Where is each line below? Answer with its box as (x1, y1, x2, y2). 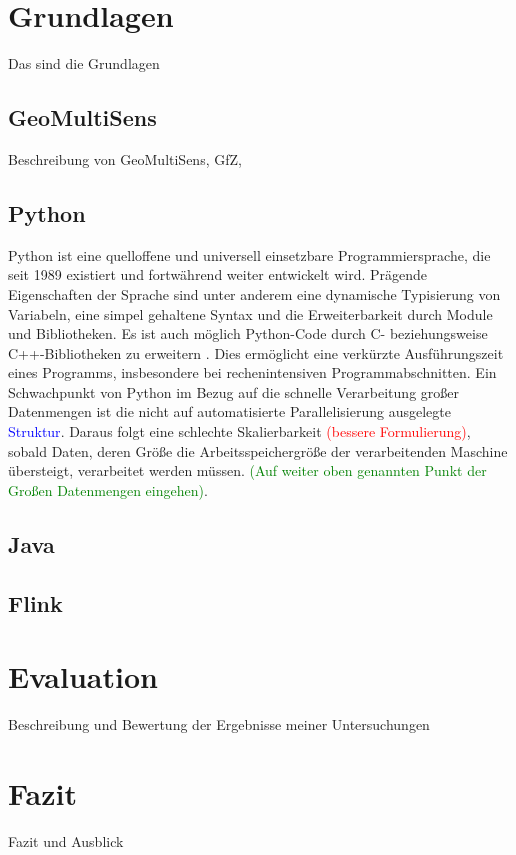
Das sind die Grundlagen (8, 53, 160, 74)
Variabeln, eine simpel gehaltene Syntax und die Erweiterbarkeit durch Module (8, 303, 493, 324)
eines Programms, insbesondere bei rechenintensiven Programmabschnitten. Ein (8, 362, 497, 383)
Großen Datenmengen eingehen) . (8, 479, 208, 500)
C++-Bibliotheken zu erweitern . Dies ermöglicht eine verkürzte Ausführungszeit (8, 342, 504, 363)
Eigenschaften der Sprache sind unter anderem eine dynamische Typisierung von (8, 283, 501, 304)
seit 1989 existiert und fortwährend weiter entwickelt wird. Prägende (8, 264, 428, 285)
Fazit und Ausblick (8, 830, 124, 851)
